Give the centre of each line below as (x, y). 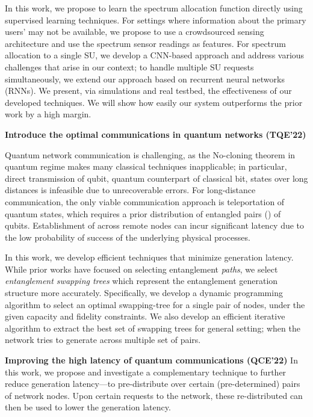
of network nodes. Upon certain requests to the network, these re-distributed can (154, 395)
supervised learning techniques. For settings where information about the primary (156, 20)
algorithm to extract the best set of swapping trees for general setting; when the (153, 328)
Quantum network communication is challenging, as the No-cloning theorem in (150, 154)
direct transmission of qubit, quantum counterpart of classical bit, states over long (156, 178)
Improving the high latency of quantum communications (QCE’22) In (151, 360)
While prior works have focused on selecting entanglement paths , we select (141, 269)
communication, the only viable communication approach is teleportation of (145, 201)
